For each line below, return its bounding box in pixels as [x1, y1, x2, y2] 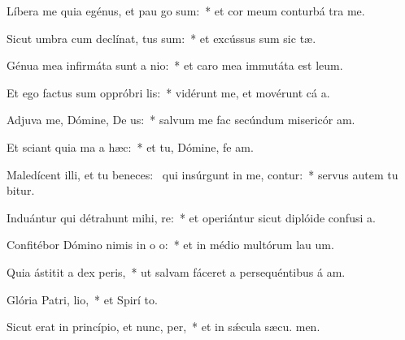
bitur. [7, 182, 35, 199]
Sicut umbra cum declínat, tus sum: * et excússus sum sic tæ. [7, 29, 316, 46]
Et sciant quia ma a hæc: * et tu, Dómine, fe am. [7, 138, 254, 155]
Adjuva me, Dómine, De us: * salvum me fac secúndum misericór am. [7, 111, 355, 128]
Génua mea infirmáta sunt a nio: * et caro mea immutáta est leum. [7, 57, 343, 74]
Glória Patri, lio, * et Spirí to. [7, 291, 158, 308]
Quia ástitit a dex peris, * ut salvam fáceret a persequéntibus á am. [7, 263, 346, 280]
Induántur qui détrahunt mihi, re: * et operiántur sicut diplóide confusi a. [7, 209, 376, 226]
